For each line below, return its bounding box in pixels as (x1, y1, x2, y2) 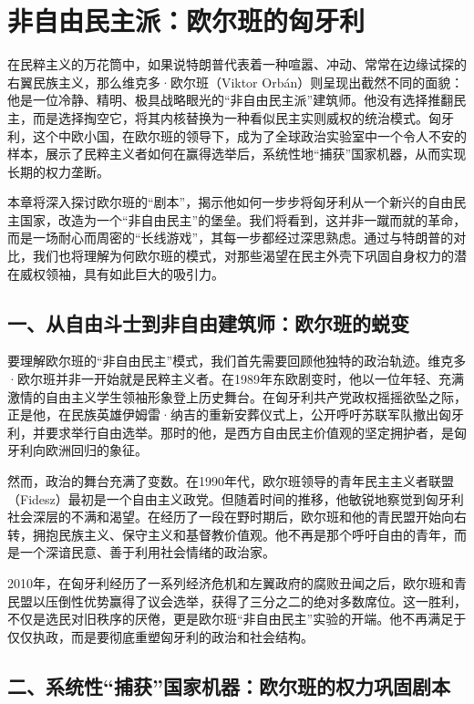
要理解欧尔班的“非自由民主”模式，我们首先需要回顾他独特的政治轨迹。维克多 (7, 351, 467, 370)
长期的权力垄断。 (7, 161, 109, 181)
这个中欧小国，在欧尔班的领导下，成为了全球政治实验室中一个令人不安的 (32, 126, 467, 145)
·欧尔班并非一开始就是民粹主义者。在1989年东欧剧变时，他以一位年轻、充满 (7, 369, 464, 388)
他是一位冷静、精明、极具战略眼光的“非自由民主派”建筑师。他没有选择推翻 (7, 90, 454, 109)
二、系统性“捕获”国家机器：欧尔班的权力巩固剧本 (7, 671, 450, 699)
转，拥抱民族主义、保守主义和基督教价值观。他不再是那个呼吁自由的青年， (7, 524, 454, 544)
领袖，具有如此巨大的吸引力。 (45, 264, 224, 283)
